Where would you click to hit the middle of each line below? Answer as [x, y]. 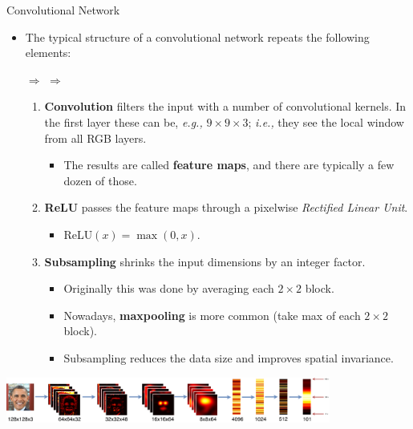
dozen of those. [100, 180]
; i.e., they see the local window [326, 121]
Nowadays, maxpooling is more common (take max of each [212, 315]
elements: [48, 53]
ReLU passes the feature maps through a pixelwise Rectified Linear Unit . [226, 207]
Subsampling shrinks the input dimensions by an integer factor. [205, 261]
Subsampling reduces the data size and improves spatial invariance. [229, 357]
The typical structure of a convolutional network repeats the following [197, 36]
